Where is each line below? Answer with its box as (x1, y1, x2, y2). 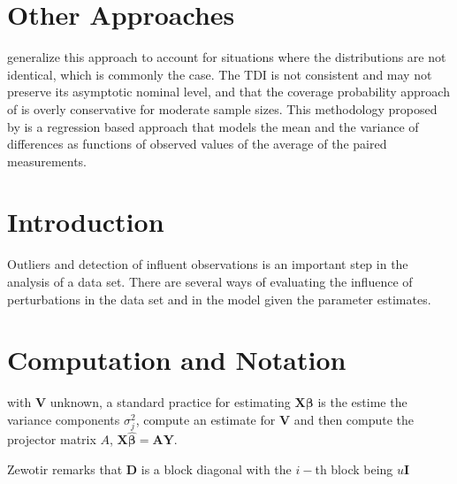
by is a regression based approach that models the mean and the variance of (7, 117, 419, 135)
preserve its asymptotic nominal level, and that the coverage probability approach (7, 82, 450, 101)
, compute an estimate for (135, 410, 276, 428)
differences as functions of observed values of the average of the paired (7, 134, 387, 153)
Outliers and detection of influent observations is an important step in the (7, 255, 408, 273)
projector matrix (7, 430, 96, 449)
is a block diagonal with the (141, 459, 292, 478)
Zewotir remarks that (7, 459, 123, 478)
